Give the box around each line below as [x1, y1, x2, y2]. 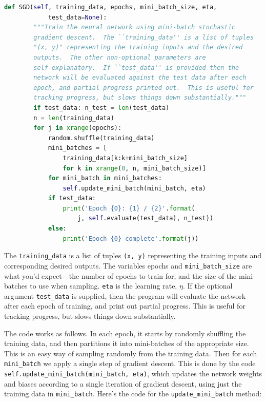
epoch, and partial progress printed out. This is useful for [33, 84, 254, 91]
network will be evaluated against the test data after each [33, 74, 247, 82]
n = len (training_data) [33, 114, 114, 122]
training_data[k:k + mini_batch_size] [63, 154, 188, 162]
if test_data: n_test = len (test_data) [33, 104, 170, 111]
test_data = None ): [48, 13, 107, 21]
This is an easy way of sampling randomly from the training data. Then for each [4, 348, 257, 358]
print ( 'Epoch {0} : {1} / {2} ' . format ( [63, 204, 195, 212]
